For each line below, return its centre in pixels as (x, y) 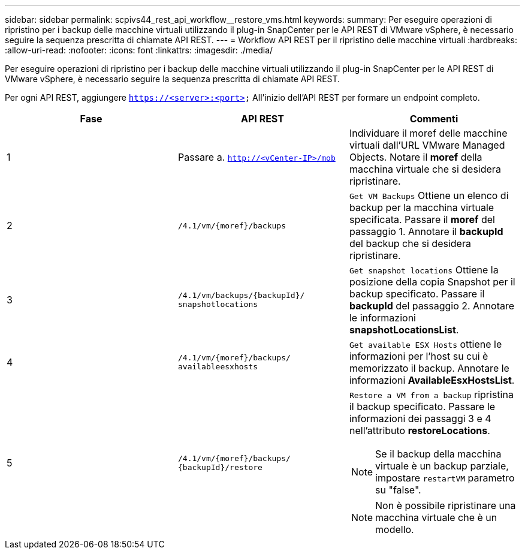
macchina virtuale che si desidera (425, 169)
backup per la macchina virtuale (422, 207)
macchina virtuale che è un (436, 517)
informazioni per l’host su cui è (419, 356)
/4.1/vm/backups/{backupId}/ (241, 295)
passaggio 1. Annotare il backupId (426, 231)
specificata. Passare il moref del (422, 219)
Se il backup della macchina (438, 454)
